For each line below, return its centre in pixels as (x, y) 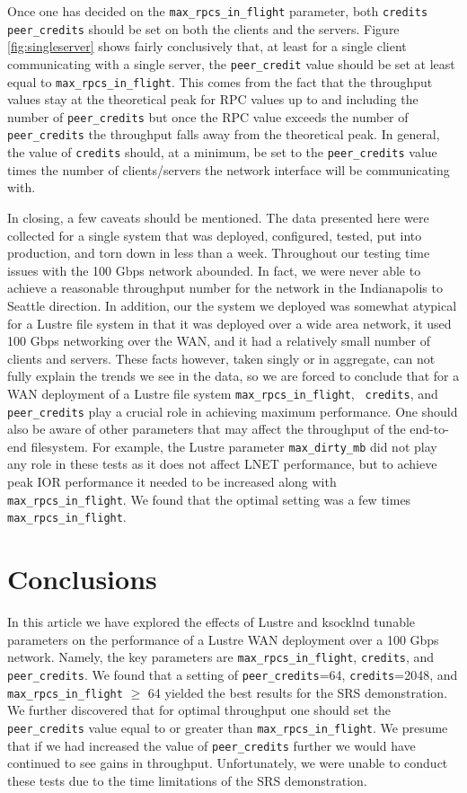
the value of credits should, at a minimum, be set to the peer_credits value (222, 152)
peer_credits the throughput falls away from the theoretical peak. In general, (224, 134)
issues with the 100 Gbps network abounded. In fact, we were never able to (214, 270)
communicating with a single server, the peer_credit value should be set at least (231, 63)
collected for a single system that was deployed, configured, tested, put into (215, 235)
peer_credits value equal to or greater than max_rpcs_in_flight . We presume (228, 727)
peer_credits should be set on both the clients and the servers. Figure (203, 28)
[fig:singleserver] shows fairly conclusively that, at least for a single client (207, 46)
